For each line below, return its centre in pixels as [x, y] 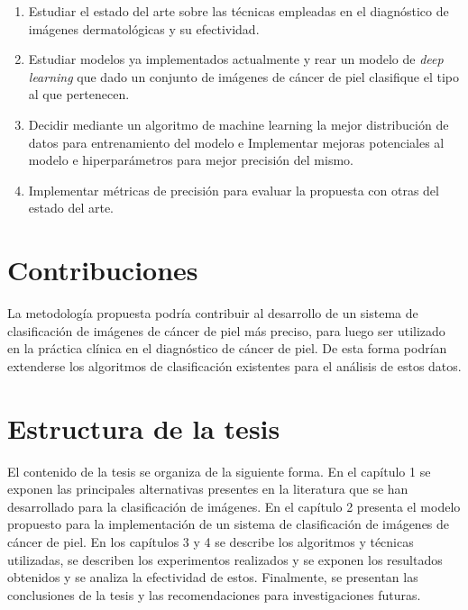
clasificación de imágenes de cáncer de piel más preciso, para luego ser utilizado [226, 330]
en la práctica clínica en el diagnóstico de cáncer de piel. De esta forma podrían [227, 348]
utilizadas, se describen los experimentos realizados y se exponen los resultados [225, 559]
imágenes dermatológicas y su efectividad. [144, 28]
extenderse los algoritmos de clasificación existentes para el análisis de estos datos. [234, 365]
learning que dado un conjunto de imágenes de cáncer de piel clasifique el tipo [243, 76]
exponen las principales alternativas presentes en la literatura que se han [208, 489]
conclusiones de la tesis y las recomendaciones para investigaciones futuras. [214, 594]
